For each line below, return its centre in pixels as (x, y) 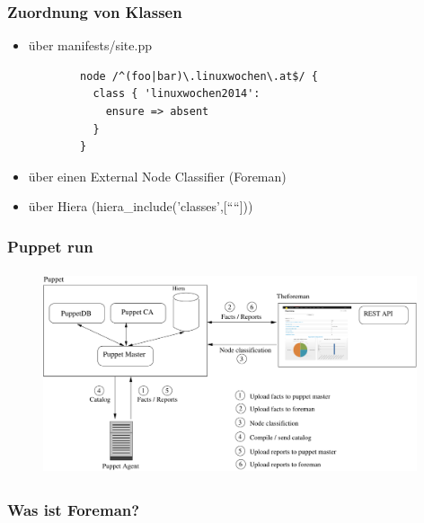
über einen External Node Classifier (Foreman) (157, 176)
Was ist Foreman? (74, 510)
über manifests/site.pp (90, 45)
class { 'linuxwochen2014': (177, 94)
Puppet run (50, 246)
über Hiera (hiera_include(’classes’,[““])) (141, 206)
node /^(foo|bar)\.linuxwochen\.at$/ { (199, 76)
